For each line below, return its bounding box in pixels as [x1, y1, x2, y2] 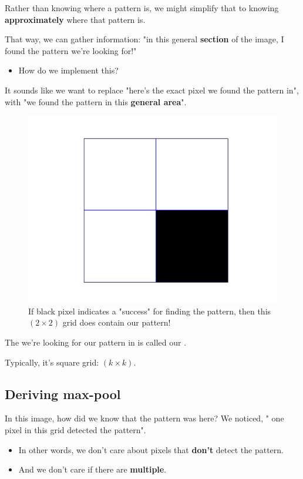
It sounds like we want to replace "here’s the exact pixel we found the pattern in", [5, 83, 299, 96]
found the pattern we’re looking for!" [5, 44, 137, 56]
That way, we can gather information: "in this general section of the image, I [5, 33, 284, 45]
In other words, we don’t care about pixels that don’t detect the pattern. [18, 443, 284, 455]
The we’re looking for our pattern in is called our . [5, 336, 187, 348]
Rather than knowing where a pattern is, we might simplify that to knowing [5, 2, 279, 14]
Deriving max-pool [5, 384, 121, 403]
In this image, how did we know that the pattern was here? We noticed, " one [5, 412, 284, 424]
